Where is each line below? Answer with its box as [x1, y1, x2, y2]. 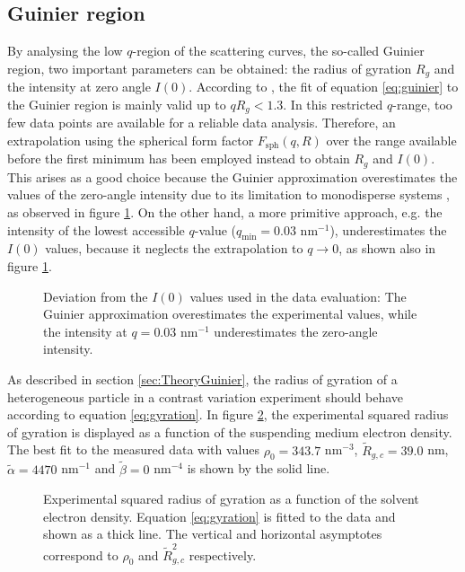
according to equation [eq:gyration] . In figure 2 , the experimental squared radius [7, 405, 449, 424]
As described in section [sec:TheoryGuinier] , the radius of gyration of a [7, 369, 398, 388]
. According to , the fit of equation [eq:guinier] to [189, 77, 459, 96]
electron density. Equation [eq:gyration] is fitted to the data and [43, 506, 396, 525]
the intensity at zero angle [7, 77, 151, 96]
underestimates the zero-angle [214, 321, 378, 340]
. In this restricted [283, 94, 383, 113]
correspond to [43, 545, 118, 564]
